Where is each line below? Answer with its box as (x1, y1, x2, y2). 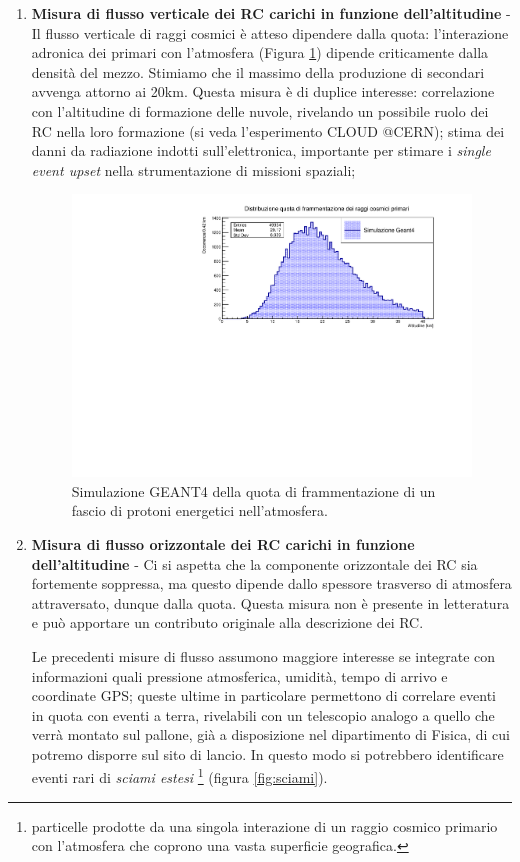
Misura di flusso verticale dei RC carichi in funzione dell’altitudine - (31, 3, 511, 23)
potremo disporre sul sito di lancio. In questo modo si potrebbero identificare (31, 743, 504, 764)
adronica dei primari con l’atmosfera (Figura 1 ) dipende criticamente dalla (31, 42, 489, 63)
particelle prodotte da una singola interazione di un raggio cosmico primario (31, 815, 498, 836)
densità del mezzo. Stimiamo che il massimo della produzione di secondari (31, 61, 485, 82)
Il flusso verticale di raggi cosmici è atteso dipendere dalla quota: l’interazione (31, 22, 509, 43)
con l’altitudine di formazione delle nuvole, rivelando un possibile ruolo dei (31, 100, 489, 121)
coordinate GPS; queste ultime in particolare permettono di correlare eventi (31, 685, 497, 706)
